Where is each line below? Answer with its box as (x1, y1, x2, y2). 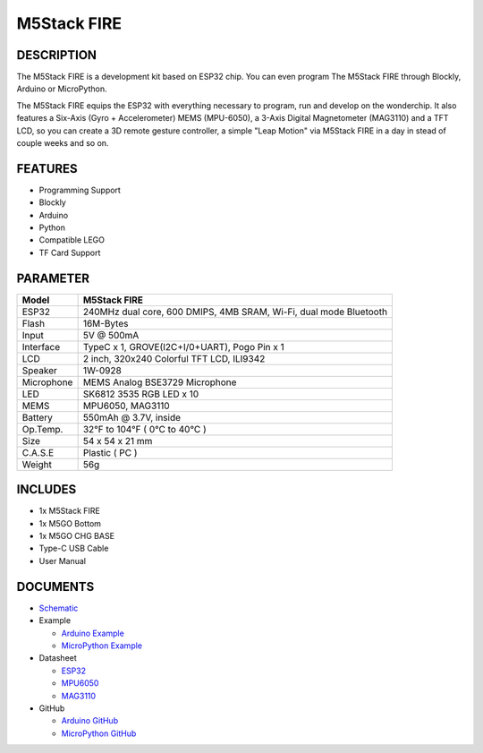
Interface (21, 340, 61, 353)
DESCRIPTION (16, 47, 97, 63)
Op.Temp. (21, 423, 64, 435)
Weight (21, 458, 53, 470)
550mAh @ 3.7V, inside (82, 411, 182, 424)
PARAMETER (16, 270, 89, 286)
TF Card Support (38, 247, 101, 258)
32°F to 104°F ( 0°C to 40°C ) (82, 423, 208, 435)
